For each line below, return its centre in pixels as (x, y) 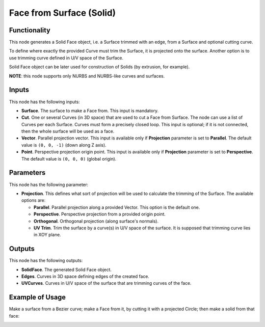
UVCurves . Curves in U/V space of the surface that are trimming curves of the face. (106, 283)
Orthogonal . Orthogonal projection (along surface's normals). (96, 221)
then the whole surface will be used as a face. (68, 131)
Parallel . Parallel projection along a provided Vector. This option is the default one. (117, 207)
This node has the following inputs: (44, 102)
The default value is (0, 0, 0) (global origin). (69, 159)
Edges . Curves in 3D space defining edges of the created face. (85, 276)
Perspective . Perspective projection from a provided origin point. (100, 214)
